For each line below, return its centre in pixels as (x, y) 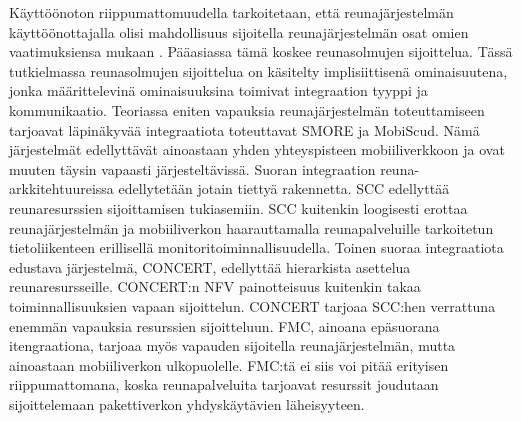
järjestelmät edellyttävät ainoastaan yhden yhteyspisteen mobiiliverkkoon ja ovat (257, 149)
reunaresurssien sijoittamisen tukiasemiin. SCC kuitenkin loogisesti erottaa (238, 207)
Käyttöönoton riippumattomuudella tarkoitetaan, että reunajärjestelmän (231, 12)
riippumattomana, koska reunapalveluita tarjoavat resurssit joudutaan (224, 384)
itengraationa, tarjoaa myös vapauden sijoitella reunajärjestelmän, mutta (232, 345)
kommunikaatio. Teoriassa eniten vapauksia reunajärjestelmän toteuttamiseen (247, 109)
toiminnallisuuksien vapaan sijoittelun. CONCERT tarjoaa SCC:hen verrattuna (252, 305)
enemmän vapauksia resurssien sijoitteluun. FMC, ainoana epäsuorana (224, 325)
